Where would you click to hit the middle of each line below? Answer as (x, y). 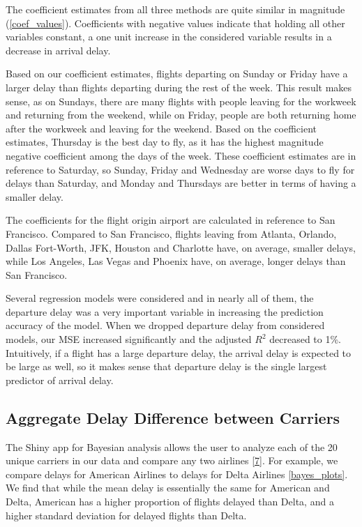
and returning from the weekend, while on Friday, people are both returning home (181, 115)
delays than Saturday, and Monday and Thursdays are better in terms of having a (181, 183)
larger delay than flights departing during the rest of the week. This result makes (179, 87)
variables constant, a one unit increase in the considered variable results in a (169, 37)
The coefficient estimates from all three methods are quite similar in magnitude (175, 9)
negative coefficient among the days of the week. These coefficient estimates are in (181, 155)
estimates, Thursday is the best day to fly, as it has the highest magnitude (165, 142)
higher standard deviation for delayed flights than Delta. (126, 515)
